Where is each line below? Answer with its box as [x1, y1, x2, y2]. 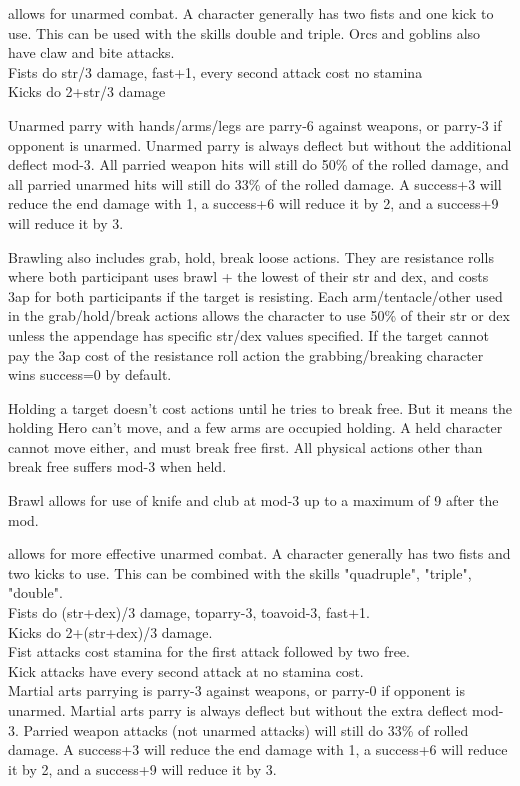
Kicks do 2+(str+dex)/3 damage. [8, 621, 213, 642]
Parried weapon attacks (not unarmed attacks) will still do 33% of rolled [23, 719, 469, 740]
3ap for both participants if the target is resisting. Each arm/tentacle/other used [8, 285, 503, 306]
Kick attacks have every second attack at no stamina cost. [8, 660, 364, 681]
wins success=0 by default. [8, 364, 172, 385]
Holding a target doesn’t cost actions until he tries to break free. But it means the [8, 397, 512, 418]
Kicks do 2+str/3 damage [8, 81, 166, 102]
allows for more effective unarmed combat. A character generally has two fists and [8, 543, 511, 564]
